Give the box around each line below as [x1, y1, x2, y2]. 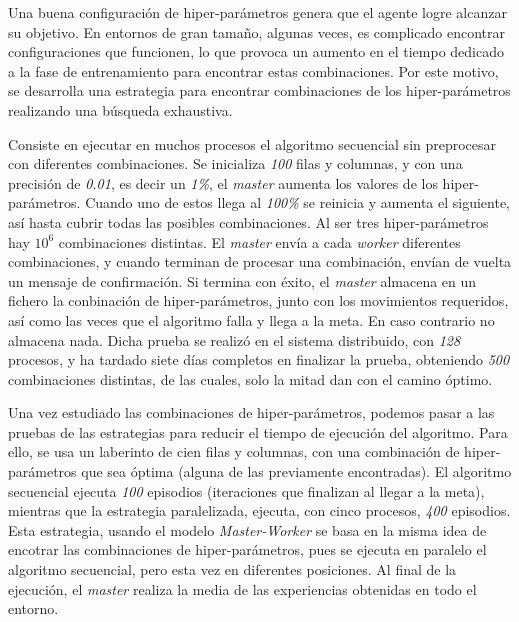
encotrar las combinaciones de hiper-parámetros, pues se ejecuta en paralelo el [8, 539, 487, 560]
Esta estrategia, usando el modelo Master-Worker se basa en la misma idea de [8, 519, 487, 540]
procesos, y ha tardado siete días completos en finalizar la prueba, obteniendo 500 [8, 349, 510, 370]
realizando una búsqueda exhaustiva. [8, 99, 233, 120]
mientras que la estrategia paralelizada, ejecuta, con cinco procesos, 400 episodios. [8, 500, 511, 521]
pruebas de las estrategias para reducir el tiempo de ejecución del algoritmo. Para [8, 421, 508, 442]
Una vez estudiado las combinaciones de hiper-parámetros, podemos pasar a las [8, 402, 495, 423]
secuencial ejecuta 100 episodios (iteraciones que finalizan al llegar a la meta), [8, 480, 485, 501]
